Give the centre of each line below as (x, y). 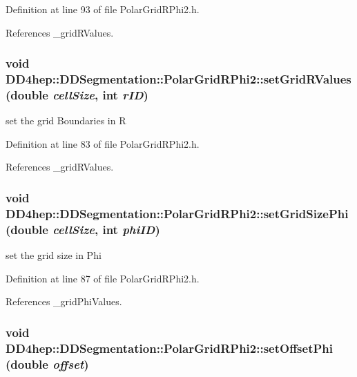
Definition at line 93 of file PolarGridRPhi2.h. (103, 9)
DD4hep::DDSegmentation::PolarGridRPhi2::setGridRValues (178, 79)
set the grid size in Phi (54, 255)
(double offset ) (47, 364)
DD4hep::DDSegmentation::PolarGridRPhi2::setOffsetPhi (170, 348)
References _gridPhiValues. (64, 301)
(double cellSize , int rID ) (77, 94)
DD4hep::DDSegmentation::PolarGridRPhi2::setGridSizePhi (177, 213)
